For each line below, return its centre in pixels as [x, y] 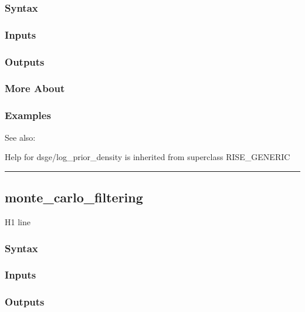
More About [35, 88]
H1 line [18, 221]
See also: [20, 137]
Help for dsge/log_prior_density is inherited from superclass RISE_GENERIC [148, 157]
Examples [28, 115]
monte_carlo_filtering [74, 197]
